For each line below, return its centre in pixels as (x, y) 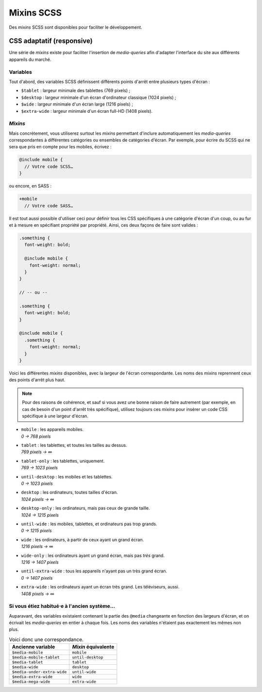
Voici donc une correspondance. (46, 639)
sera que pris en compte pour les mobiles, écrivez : (60, 147)
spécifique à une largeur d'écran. (55, 416)
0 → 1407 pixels (37, 578)
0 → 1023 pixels (37, 483)
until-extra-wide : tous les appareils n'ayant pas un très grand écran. (94, 571)
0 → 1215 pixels (36, 531)
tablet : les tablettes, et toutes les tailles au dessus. (74, 445)
